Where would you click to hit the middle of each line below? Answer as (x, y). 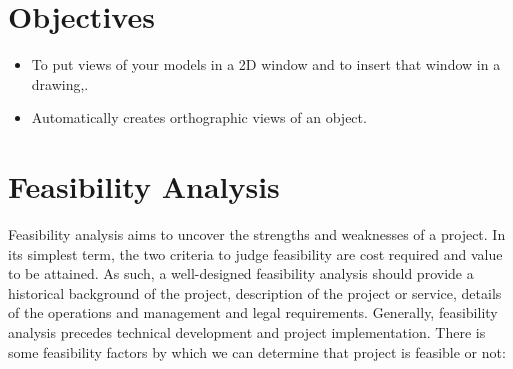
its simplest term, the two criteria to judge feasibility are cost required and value (255, 253)
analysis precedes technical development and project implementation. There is (247, 332)
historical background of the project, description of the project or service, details (255, 292)
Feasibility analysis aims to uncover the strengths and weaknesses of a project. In (257, 234)
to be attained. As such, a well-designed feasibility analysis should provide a (241, 273)
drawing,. (60, 83)
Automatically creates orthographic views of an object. (199, 117)
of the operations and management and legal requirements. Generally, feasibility (253, 312)
